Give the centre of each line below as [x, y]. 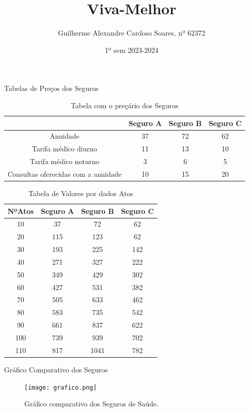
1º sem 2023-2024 [132, 50]
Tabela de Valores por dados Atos [81, 193]
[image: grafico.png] [61, 387]
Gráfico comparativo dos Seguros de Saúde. [91, 404]
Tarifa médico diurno [65, 149]
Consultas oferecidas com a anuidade [65, 173]
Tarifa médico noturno [65, 161]
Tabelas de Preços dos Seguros [51, 88]
